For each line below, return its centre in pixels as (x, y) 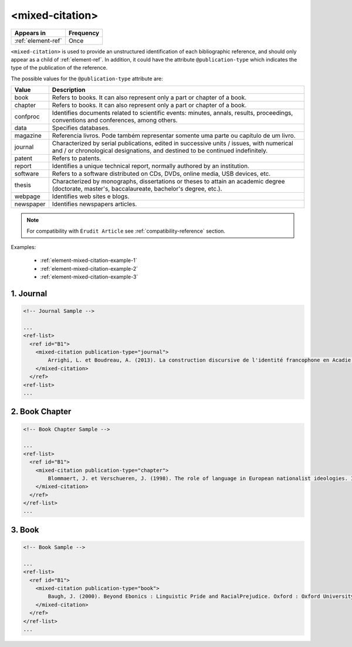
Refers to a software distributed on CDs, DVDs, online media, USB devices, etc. (161, 174)
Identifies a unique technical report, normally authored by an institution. (150, 166)
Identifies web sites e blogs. (91, 196)
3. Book (25, 529)
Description (69, 90)
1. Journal (29, 293)
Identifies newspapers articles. (94, 204)
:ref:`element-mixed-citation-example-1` (89, 260)
